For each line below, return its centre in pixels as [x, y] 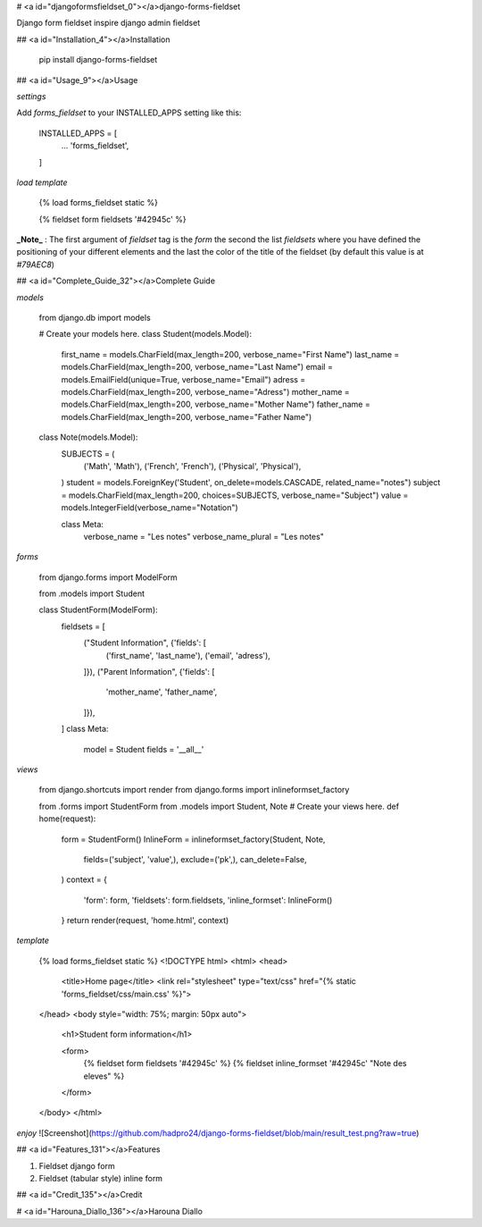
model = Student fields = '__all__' [144, 749]
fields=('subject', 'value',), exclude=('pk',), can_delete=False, [195, 859]
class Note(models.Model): [88, 437]
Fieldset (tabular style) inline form [101, 1178]
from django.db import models [95, 318]
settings [31, 96]
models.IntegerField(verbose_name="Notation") [150, 508]
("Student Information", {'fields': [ [145, 643]
